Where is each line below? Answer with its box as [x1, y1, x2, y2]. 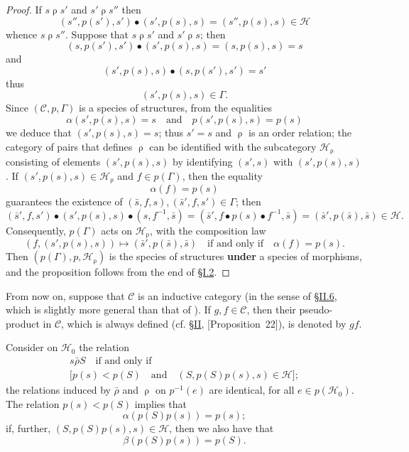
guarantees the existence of [6, 194, 123, 209]
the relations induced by [6, 382, 111, 397]
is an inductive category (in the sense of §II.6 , [138, 288, 337, 303]
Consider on [6, 340, 58, 355]
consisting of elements [6, 154, 101, 169]
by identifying [173, 154, 233, 169]
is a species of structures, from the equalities [78, 100, 272, 115]
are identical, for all [209, 382, 295, 397]
